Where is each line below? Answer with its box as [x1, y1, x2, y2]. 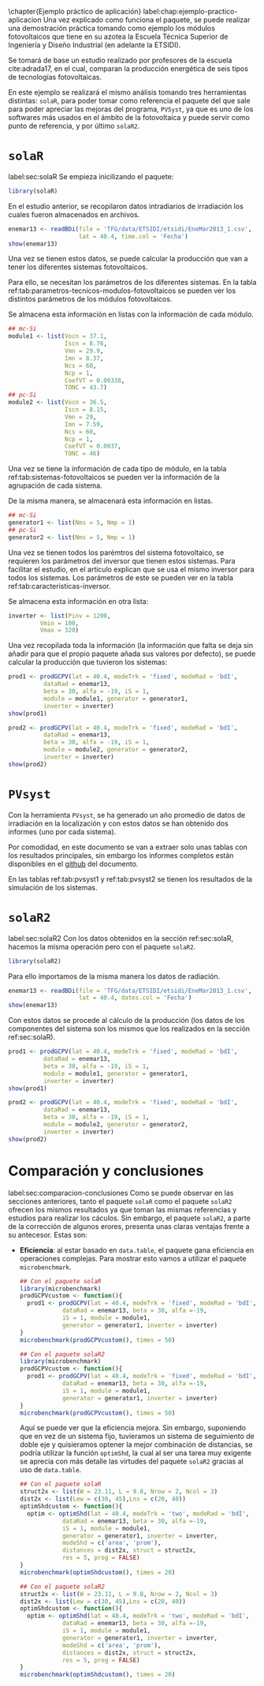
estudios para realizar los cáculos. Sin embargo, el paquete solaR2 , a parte [8, 1213, 251, 1223]
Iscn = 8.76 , [64, 339, 108, 348]
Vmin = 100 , [39, 619, 80, 627]
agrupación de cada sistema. [8, 481, 102, 490]
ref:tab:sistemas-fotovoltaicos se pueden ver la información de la [8, 473, 221, 482]
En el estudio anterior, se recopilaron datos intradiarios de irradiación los [8, 201, 244, 211]
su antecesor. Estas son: [8, 1230, 88, 1239]
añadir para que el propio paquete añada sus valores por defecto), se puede [8, 649, 256, 658]
